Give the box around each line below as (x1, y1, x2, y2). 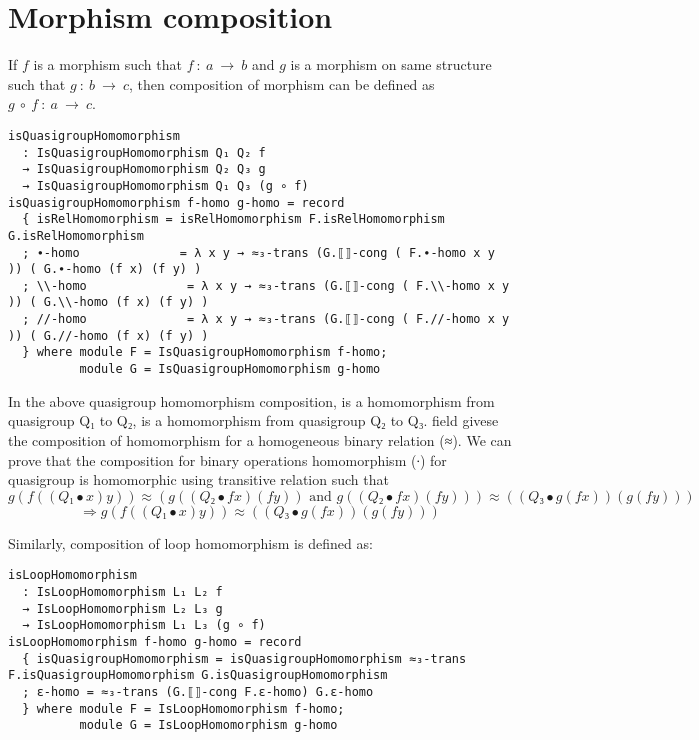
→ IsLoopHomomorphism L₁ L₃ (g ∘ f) (22, 618, 266, 633)
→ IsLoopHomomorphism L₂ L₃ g (22, 601, 223, 616)
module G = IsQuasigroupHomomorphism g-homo (79, 362, 381, 377)
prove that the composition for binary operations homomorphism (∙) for (8, 449, 447, 470)
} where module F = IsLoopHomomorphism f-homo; (22, 701, 345, 716)
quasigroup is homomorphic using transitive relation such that (8, 469, 389, 490)
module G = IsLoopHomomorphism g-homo (79, 718, 338, 733)
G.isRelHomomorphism (8, 228, 145, 243)
